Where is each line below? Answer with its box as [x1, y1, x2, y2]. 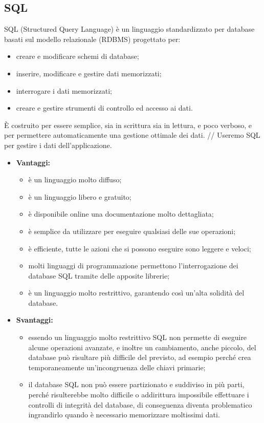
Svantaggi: [16, 314, 53, 325]
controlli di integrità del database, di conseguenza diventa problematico [28, 399, 252, 410]
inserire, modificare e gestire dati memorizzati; [16, 68, 162, 78]
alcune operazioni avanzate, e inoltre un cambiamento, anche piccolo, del [28, 342, 256, 352]
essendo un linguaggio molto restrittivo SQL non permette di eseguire [28, 332, 247, 343]
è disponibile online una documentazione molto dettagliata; [28, 208, 214, 219]
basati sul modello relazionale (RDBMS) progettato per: [4, 33, 181, 44]
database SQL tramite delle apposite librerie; [28, 270, 170, 281]
